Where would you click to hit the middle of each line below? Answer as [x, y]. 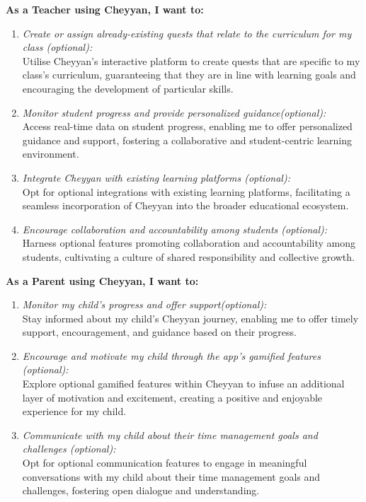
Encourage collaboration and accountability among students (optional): [175, 229]
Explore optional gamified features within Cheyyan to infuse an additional [183, 384]
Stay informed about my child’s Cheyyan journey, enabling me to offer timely [190, 318]
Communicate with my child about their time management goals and [170, 434]
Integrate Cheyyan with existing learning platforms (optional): [156, 177]
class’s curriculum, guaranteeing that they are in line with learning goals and [189, 75]
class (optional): [57, 47]
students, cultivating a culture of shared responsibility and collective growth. [188, 256]
